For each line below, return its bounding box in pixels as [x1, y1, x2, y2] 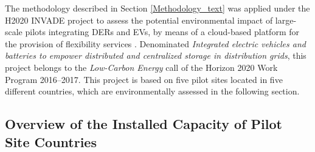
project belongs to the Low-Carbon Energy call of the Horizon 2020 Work [5, 61, 278, 73]
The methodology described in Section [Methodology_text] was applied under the [5, 2, 310, 14]
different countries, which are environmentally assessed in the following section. [5, 85, 300, 97]
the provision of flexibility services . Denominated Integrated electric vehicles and [5, 37, 306, 50]
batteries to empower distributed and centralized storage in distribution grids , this [5, 49, 306, 62]
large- [275, 13, 297, 26]
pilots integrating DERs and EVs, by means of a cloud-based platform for [25, 25, 299, 38]
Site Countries [5, 132, 97, 151]
